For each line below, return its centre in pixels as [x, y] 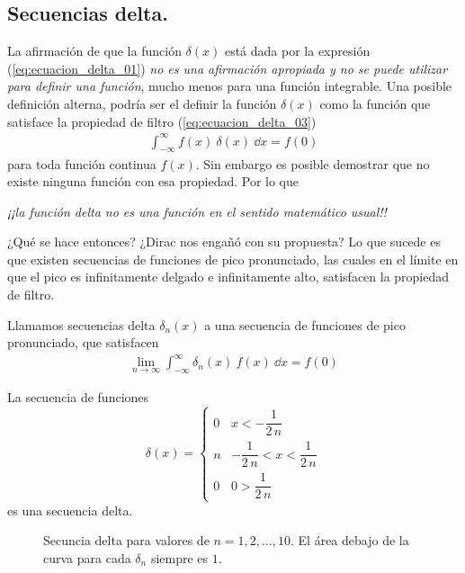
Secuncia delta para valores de [126, 540]
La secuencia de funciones [78, 397]
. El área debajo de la [350, 540]
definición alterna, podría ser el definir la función [142, 103]
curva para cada [87, 557]
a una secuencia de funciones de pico [305, 324]
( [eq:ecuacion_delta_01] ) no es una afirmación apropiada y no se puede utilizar [228, 68]
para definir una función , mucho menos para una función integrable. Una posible [230, 86]
